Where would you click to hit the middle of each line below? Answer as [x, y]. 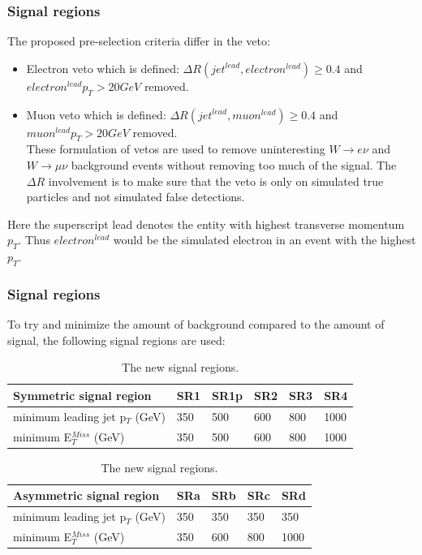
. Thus [34, 240]
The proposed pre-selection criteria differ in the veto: [139, 41]
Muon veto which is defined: [96, 114]
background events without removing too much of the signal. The [234, 165]
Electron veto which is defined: [103, 68]
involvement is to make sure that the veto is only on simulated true [216, 181]
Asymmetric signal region [86, 495]
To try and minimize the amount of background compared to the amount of [196, 324]
